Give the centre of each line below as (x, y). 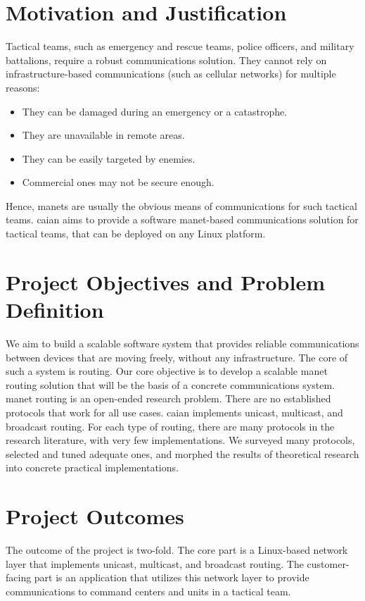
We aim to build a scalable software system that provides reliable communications (182, 343)
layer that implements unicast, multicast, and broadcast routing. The (155, 563)
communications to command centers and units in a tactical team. (148, 591)
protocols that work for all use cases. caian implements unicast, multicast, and (174, 412)
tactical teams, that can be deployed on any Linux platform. (136, 234)
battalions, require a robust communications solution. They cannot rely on (166, 60)
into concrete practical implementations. (92, 467)
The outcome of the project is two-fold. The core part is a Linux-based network (177, 550)
